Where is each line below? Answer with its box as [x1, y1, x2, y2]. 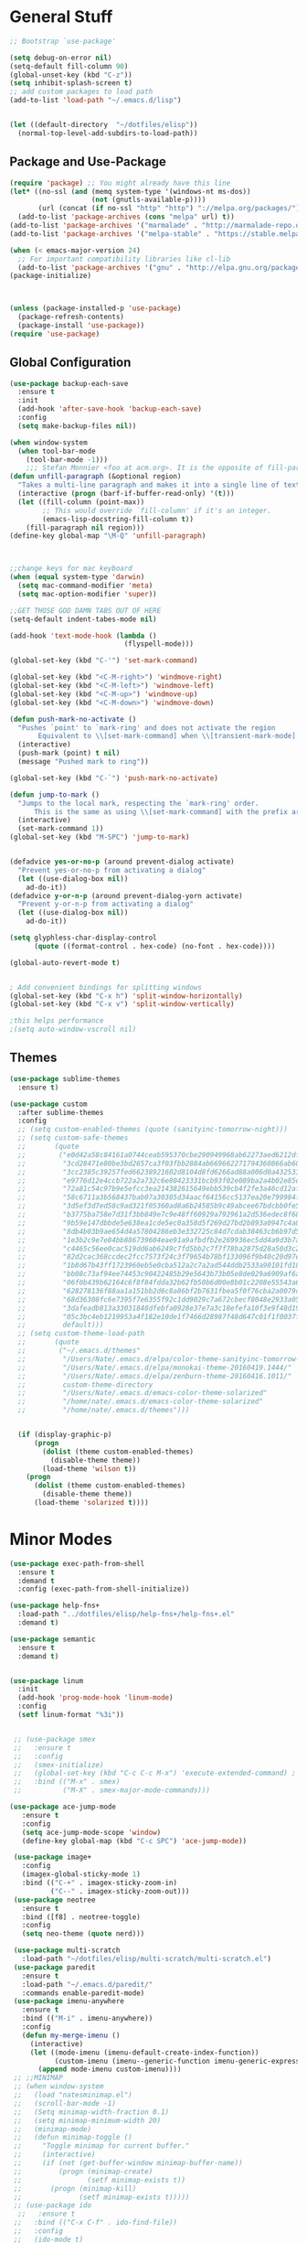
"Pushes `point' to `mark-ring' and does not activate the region [17, 723, 276, 733]
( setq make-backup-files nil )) [17, 421, 137, 431]
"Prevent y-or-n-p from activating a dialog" [17, 899, 195, 909]
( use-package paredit [13, 1962, 96, 1972]
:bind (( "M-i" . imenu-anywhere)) [21, 2014, 153, 2023]
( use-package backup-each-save [9, 379, 129, 388]
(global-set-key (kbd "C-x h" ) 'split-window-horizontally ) [9, 991, 244, 1001]
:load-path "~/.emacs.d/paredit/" [21, 1980, 153, 1989]
